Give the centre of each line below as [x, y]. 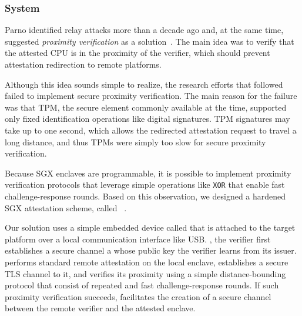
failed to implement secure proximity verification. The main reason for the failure [151, 96]
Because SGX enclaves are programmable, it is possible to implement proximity [148, 173]
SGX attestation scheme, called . [66, 207]
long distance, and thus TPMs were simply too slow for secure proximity [135, 142]
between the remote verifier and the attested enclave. [100, 308]
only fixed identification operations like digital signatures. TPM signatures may [147, 119]
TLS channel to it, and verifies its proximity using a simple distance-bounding [145, 273]
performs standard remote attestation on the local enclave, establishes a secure [147, 262]
